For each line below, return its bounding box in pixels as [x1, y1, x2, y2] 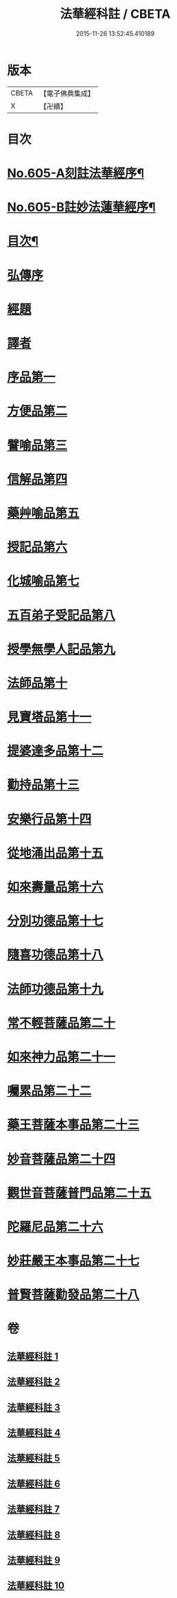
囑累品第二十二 [7, 1083, 92, 1099]
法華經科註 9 [7, 1554, 60, 1566]
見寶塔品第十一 [7, 709, 92, 725]
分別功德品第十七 [7, 913, 104, 929]
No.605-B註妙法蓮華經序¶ [7, 200, 156, 215]
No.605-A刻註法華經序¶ [7, 165, 145, 181]
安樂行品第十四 [7, 811, 92, 827]
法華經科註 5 [7, 1452, 60, 1464]
